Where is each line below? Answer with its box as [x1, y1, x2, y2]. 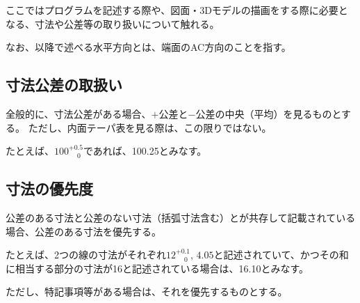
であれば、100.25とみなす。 [83, 143, 207, 158]
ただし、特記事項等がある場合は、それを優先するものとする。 [6, 284, 288, 299]
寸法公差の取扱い [6, 74, 122, 95]
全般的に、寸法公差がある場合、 [6, 106, 152, 121]
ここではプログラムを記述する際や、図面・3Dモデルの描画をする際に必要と [6, 3, 348, 17]
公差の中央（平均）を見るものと [195, 106, 341, 121]
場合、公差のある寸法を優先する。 [6, 224, 161, 238]
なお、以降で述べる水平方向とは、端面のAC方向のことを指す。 [6, 40, 291, 54]
